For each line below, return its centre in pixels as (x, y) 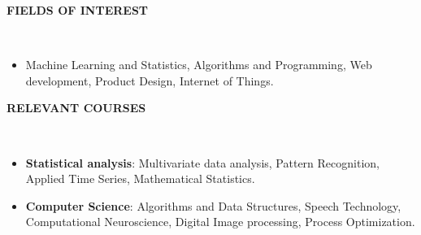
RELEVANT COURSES (76, 108)
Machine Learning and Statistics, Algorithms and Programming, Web (199, 65)
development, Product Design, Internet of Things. (150, 80)
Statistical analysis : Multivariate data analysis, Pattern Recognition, (202, 162)
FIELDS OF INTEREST (78, 10)
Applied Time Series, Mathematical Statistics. (140, 178)
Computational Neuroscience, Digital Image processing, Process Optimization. (220, 222)
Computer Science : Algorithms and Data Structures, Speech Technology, (213, 205)
